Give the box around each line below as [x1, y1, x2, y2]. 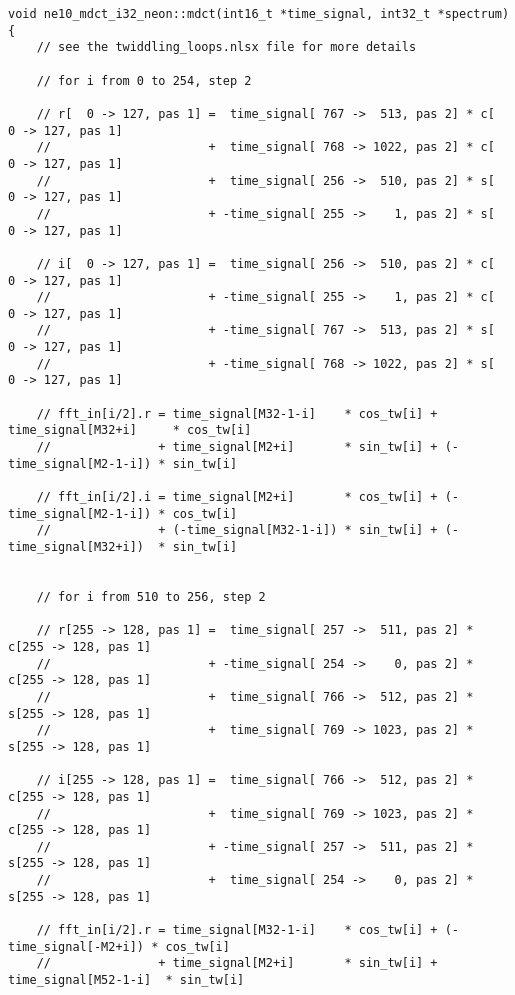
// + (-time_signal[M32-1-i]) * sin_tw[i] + [36, 523, 438, 538]
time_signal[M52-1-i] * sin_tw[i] [8, 973, 245, 988]
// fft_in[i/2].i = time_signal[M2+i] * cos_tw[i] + [36, 490, 438, 505]
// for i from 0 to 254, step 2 [36, 73, 252, 88]
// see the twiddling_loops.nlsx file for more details [36, 40, 417, 55]
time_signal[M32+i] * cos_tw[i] [8, 423, 252, 438]
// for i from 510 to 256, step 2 [36, 589, 266, 604]
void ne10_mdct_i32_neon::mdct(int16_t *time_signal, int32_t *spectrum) [8, 7, 510, 21]
